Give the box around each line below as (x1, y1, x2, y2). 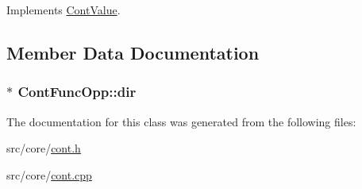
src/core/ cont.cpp (6, 166, 92, 183)
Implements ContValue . (6, 2, 121, 17)
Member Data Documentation (6, 40, 260, 64)
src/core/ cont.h (6, 140, 81, 156)
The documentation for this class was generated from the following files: (6, 113, 356, 129)
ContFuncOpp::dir (17, 82, 137, 102)
